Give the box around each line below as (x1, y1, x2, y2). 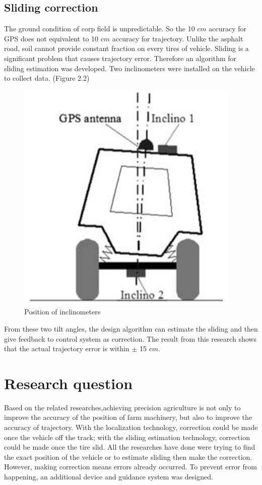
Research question (4, 372, 133, 393)
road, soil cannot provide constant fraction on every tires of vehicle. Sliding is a (4, 43, 249, 53)
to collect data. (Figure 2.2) (4, 73, 90, 83)
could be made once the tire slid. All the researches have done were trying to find (4, 442, 255, 452)
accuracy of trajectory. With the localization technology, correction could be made (4, 422, 258, 433)
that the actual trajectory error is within (4, 343, 129, 354)
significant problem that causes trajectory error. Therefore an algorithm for (4, 52, 237, 63)
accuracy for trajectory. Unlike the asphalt (112, 33, 243, 43)
